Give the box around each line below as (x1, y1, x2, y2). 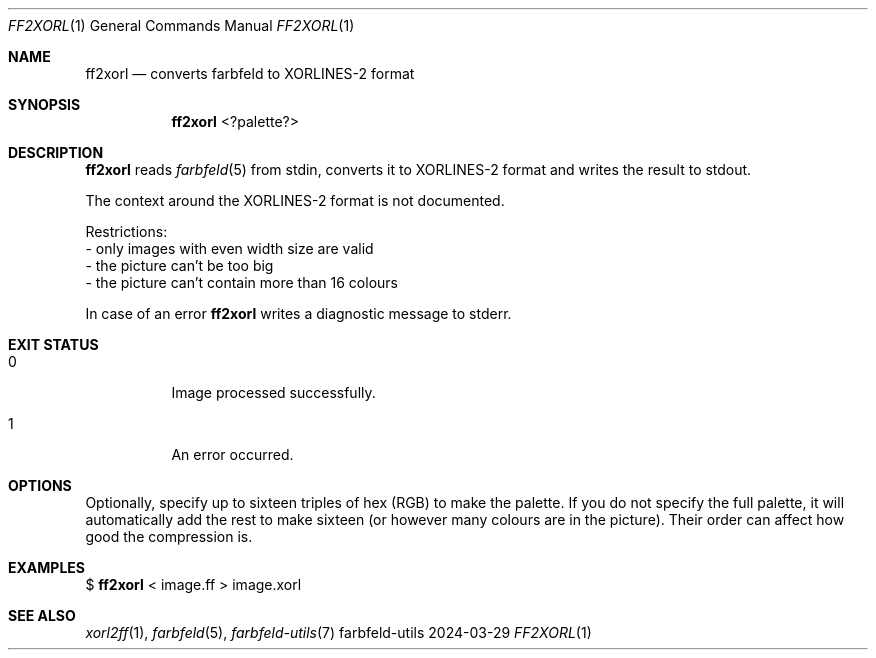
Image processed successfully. (171, 384, 376, 401)
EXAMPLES (8, 559, 85, 576)
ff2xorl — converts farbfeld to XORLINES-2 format (85, 65, 415, 82)
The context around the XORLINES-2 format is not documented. (85, 192, 505, 209)
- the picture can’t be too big (85, 257, 274, 274)
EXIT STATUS (8, 336, 99, 353)
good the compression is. (85, 528, 253, 545)
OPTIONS (8, 477, 72, 494)
